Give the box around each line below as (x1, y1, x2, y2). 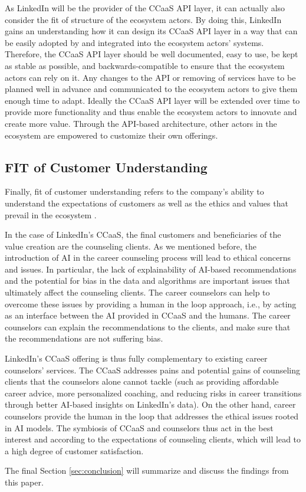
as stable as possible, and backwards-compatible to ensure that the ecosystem (5, 59, 285, 71)
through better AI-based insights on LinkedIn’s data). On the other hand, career (5, 398, 296, 411)
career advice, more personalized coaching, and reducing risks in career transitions (5, 386, 302, 399)
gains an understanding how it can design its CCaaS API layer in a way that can (5, 25, 298, 37)
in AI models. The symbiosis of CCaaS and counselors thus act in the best (5, 421, 274, 434)
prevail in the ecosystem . (5, 208, 97, 221)
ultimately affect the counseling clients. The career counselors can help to (5, 286, 270, 299)
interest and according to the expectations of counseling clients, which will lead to (5, 433, 301, 445)
